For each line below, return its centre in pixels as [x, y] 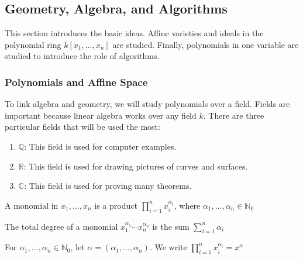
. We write [168, 247]
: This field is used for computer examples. [100, 146]
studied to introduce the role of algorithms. [82, 56]
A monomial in [32, 205]
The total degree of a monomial [61, 226]
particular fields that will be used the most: [82, 127]
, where [187, 205]
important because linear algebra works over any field [101, 115]
